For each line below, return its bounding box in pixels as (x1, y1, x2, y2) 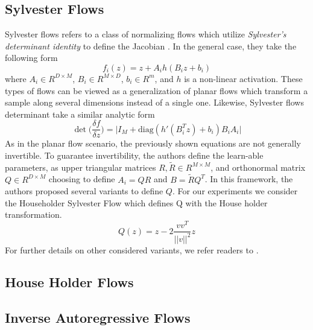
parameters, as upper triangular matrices (5, 160, 156, 173)
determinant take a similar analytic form (5, 107, 155, 120)
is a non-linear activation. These (184, 72, 303, 84)
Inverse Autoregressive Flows (5, 308, 191, 327)
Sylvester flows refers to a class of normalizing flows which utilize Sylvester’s (5, 28, 286, 40)
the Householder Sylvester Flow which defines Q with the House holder (5, 196, 268, 209)
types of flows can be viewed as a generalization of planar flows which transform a (5, 84, 308, 97)
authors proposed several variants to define (5, 185, 163, 197)
